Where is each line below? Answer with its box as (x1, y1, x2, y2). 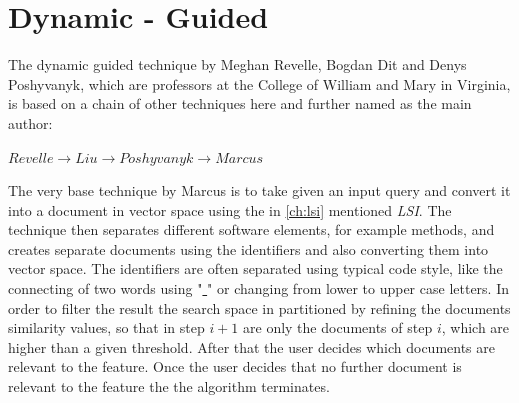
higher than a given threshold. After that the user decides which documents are (8, 336, 496, 357)
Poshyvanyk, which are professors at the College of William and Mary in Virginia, (8, 73, 511, 94)
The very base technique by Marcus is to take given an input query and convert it (8, 180, 511, 201)
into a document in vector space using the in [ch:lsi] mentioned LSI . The (8, 199, 452, 220)
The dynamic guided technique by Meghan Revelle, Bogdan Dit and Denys (8, 54, 467, 75)
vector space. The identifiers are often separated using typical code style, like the (8, 258, 503, 279)
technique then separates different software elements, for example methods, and (8, 219, 495, 240)
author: (8, 112, 53, 133)
